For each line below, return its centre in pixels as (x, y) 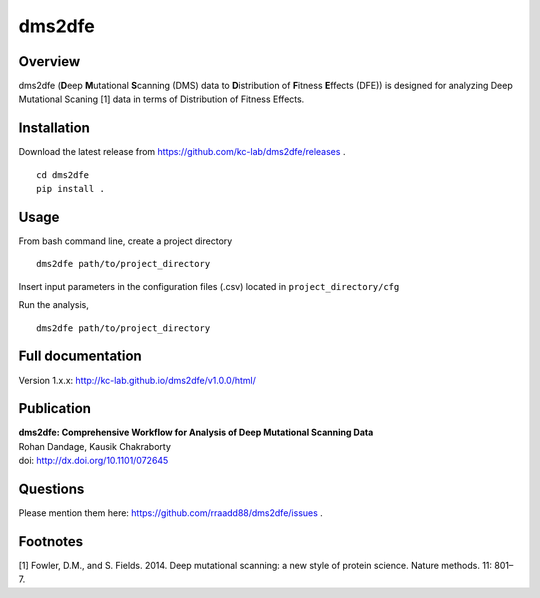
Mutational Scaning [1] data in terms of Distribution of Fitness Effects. (161, 99)
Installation (54, 128)
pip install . (70, 189)
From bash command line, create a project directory (125, 241)
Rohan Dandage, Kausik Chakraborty (95, 446)
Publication (55, 408)
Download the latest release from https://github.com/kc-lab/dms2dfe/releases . (182, 152)
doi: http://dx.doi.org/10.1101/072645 (93, 461)
